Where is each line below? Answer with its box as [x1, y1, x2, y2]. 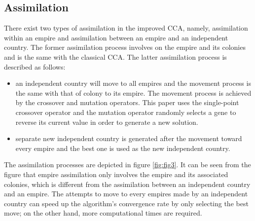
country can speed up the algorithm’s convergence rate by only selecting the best [4, 198, 249, 208]
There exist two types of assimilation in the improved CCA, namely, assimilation [4, 23, 248, 33]
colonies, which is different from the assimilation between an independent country [4, 179, 251, 189]
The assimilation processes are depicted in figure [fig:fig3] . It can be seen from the [4, 159, 251, 170]
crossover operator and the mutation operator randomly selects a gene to [15, 107, 236, 117]
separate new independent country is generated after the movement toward [15, 133, 242, 144]
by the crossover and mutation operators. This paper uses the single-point [15, 97, 239, 108]
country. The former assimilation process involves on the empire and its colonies [4, 42, 246, 52]
